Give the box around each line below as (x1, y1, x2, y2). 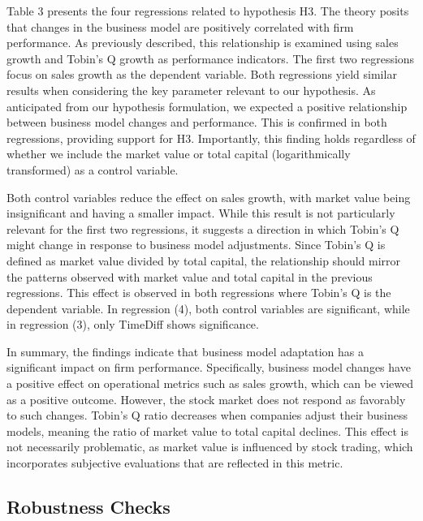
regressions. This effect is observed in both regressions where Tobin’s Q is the (6, 284, 391, 301)
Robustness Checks (6, 494, 170, 519)
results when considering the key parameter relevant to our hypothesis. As (6, 81, 376, 98)
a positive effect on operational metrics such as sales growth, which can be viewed (6, 375, 414, 392)
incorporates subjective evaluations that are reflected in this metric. (6, 454, 343, 471)
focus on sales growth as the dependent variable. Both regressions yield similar (6, 66, 397, 83)
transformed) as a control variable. (6, 161, 179, 178)
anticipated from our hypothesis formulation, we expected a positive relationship (6, 97, 408, 114)
